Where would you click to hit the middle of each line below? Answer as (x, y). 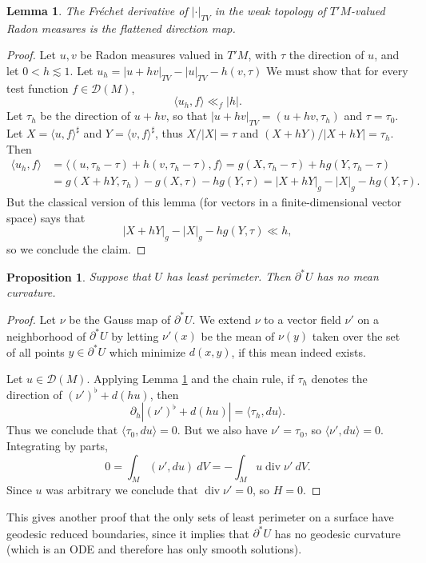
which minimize (147, 351)
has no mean (348, 276)
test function (38, 88)
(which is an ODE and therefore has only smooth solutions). (154, 548)
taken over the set (356, 335)
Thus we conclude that (62, 430)
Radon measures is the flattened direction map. (121, 28)
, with (263, 55)
